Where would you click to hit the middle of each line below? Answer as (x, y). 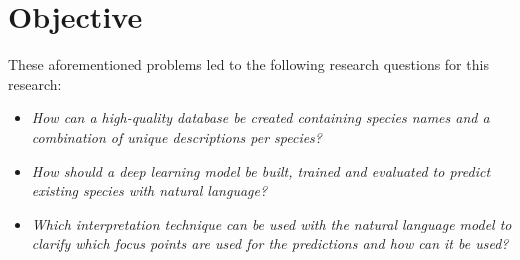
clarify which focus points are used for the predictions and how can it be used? (270, 243)
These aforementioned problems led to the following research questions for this (248, 64)
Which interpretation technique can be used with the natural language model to (271, 223)
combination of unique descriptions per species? (177, 136)
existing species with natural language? (149, 190)
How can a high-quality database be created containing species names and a (260, 117)
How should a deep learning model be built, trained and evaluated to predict (261, 170)
